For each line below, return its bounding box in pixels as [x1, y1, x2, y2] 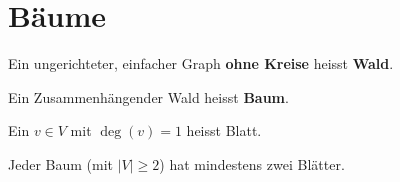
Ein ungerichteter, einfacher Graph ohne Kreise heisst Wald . [8, 53, 394, 74]
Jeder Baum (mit [8, 153, 114, 174]
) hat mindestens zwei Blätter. [159, 153, 345, 174]
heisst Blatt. [186, 120, 262, 141]
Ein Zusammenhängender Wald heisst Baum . [8, 86, 289, 107]
